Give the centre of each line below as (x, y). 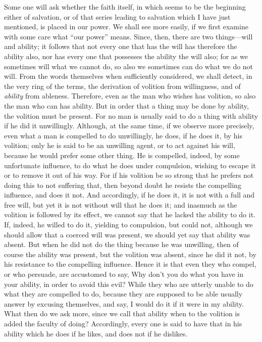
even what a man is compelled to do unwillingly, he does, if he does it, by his (123, 135)
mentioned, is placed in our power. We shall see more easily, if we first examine (126, 27)
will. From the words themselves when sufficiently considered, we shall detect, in (128, 76)
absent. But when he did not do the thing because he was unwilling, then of (121, 244)
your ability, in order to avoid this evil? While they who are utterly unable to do (129, 284)
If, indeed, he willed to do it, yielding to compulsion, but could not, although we (128, 225)
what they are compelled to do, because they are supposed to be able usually (123, 294)
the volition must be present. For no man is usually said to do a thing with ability (131, 115)
